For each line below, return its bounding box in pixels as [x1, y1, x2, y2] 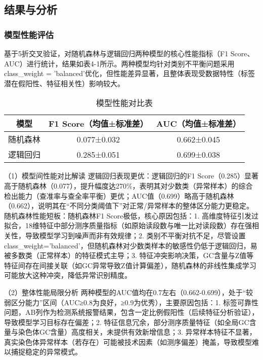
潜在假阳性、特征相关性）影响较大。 [4, 78, 124, 88]
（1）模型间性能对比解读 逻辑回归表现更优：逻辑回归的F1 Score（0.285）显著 [4, 170, 259, 181]
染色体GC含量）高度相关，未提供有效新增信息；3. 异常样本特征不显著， [18, 327, 256, 337]
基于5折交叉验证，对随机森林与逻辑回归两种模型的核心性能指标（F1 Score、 [4, 48, 254, 58]
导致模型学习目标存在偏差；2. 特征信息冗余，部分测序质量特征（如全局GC [4, 316, 249, 327]
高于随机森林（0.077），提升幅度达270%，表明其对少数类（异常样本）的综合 [4, 180, 253, 191]
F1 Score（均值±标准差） [49, 118, 148, 130]
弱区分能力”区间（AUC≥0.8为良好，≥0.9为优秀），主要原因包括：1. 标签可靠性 [4, 297, 259, 307]
